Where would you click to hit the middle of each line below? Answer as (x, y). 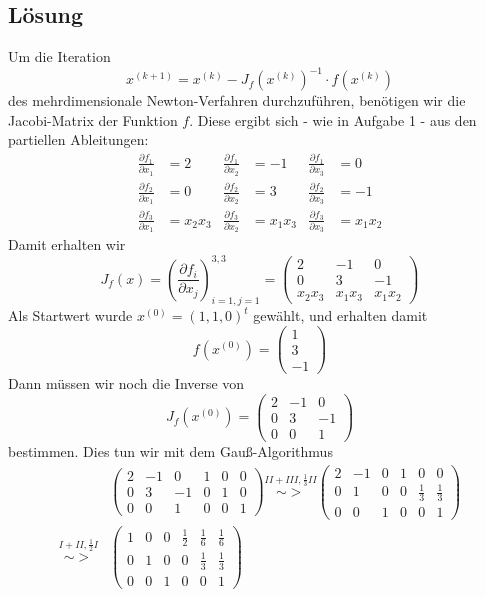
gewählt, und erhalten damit (340, 315)
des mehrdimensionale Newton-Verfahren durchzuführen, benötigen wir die (237, 100)
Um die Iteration (59, 56)
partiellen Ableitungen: (78, 139)
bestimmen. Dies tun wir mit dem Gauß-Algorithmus (170, 450)
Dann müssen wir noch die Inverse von (126, 383)
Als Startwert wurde (70, 315)
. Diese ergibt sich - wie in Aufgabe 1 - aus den (333, 119)
